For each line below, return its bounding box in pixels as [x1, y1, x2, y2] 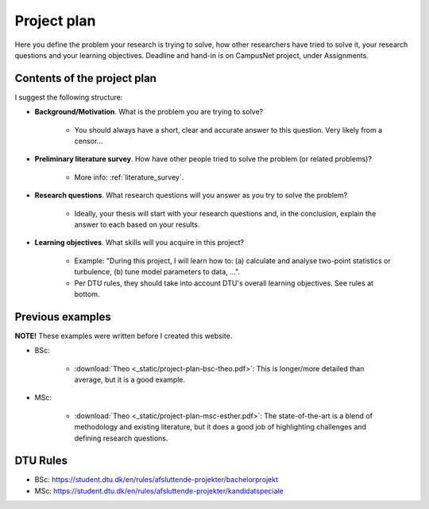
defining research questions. [74, 433, 168, 443]
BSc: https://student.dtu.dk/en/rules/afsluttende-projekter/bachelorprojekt [34, 475, 278, 484]
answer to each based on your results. [74, 220, 200, 229]
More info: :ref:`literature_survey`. [74, 172, 184, 182]
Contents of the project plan [14, 72, 157, 85]
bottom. [74, 289, 100, 298]
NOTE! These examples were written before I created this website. [14, 331, 233, 340]
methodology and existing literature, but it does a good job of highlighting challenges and [74, 422, 367, 432]
